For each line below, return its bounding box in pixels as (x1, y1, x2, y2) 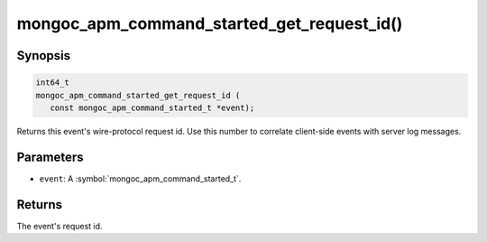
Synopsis (16, 48, 71, 63)
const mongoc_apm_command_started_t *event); (50, 102, 255, 113)
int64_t (35, 78, 69, 88)
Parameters (16, 149, 84, 164)
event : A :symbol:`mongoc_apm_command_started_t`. (39, 172, 242, 184)
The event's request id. (16, 220, 103, 231)
